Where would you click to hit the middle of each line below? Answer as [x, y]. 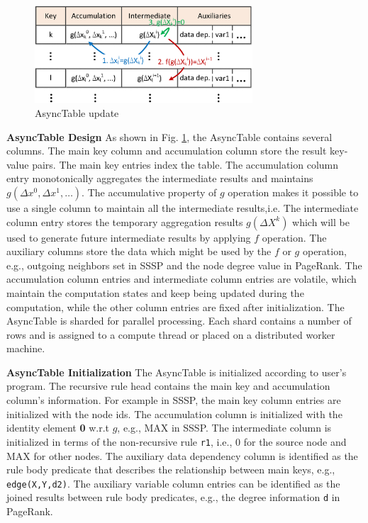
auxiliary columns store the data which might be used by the [139, 251]
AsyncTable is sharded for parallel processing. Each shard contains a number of [179, 321]
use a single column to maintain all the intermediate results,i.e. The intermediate [183, 207]
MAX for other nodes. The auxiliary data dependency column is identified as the [182, 455]
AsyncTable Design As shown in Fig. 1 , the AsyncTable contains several [169, 136]
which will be [321, 221]
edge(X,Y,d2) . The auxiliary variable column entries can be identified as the [173, 483]
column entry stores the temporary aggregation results [125, 221]
